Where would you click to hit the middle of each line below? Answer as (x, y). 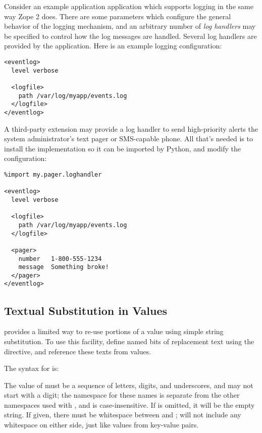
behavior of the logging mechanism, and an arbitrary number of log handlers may (130, 26)
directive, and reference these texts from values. (78, 351)
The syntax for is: (32, 368)
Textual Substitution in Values (86, 310)
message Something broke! (64, 267)
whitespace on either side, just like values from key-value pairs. (101, 425)
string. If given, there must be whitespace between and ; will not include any (123, 415)
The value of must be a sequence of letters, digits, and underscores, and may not (129, 385)
